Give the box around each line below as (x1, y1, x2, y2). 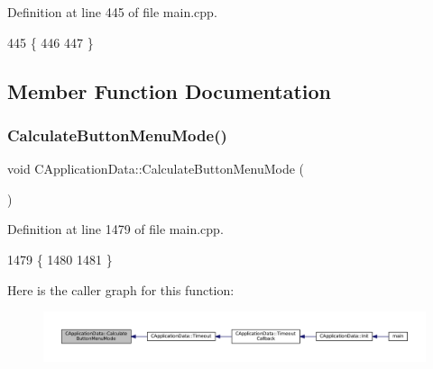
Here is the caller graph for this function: (7, 280, 235, 299)
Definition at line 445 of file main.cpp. (7, 3, 217, 21)
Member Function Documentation (7, 76, 332, 104)
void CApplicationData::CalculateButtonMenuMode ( (7, 159, 305, 178)
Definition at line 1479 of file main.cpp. (7, 220, 224, 238)
